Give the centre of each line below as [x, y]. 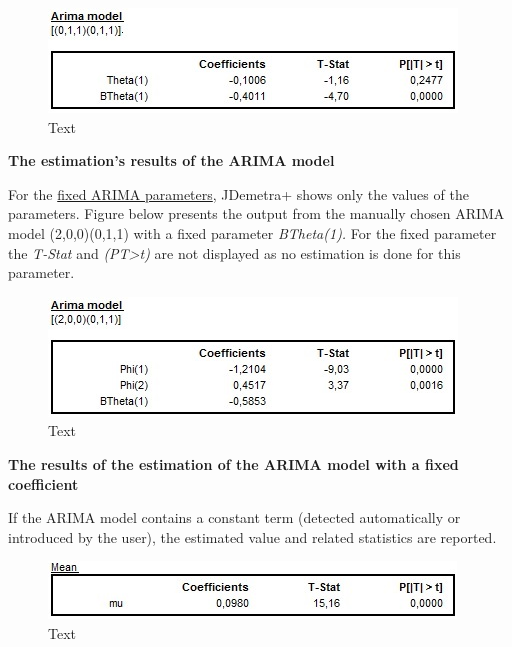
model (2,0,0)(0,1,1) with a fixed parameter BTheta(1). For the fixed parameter [252, 232]
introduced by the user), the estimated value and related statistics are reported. [252, 536]
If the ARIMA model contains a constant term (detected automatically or [234, 517]
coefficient [43, 483]
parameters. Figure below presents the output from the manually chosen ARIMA [256, 213]
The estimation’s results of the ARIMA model [171, 160]
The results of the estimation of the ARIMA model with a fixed [233, 463]
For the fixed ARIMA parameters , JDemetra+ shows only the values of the [238, 193]
